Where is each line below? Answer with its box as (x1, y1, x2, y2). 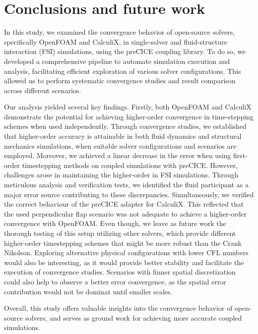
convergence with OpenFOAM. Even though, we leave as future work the (4, 218, 226, 228)
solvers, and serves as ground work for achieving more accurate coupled (25, 312, 242, 323)
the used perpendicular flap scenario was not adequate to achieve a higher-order (4, 208, 247, 219)
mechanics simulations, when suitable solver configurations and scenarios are (4, 140, 237, 151)
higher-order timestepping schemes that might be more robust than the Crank (4, 237, 242, 248)
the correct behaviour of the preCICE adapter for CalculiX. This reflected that (4, 199, 244, 209)
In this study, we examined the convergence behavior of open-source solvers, (4, 27, 235, 37)
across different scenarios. (4, 85, 81, 95)
